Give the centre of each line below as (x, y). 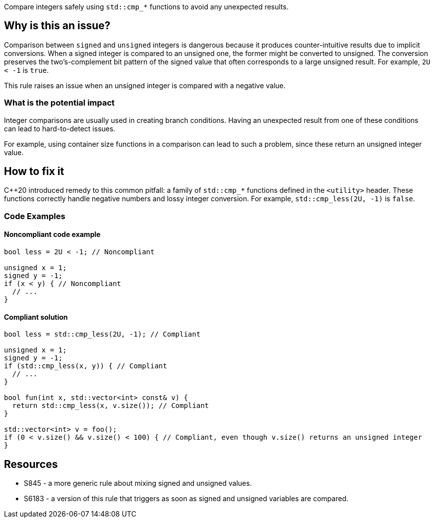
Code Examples (35, 216)
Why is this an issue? (57, 26)
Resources (31, 464)
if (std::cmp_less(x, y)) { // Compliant (86, 366)
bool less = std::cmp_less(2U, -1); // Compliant (102, 334)
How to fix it (34, 172)
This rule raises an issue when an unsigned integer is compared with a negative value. (145, 85)
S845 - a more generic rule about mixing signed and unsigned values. (138, 483)
